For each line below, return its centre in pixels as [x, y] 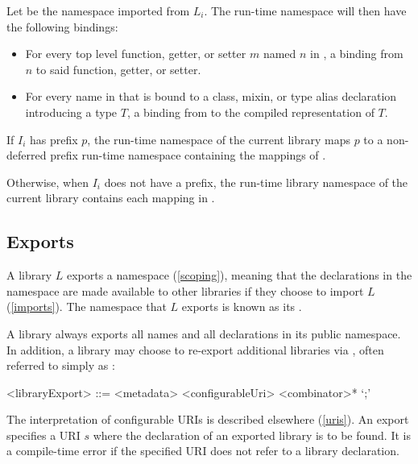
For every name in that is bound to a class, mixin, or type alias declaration [211, 96]
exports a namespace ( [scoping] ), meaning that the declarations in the [239, 275]
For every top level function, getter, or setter [136, 54]
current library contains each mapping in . [111, 198]
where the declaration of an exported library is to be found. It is [252, 435]
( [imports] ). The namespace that [87, 307]
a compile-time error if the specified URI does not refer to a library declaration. [203, 451]
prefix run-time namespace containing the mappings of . [188, 155]
